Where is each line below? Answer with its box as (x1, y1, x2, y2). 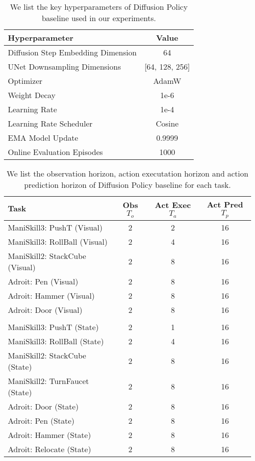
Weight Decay (8, 89, 56, 101)
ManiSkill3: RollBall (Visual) (8, 235, 108, 247)
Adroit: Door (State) (8, 400, 79, 412)
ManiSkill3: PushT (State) (8, 321, 99, 333)
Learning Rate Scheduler (8, 118, 93, 129)
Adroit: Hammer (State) (8, 429, 91, 440)
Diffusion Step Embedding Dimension (8, 47, 137, 58)
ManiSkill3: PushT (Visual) (8, 221, 102, 233)
